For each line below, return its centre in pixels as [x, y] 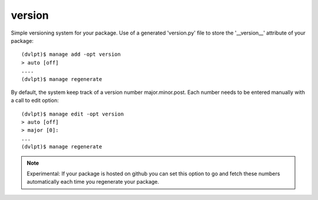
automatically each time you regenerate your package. [93, 182]
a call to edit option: [35, 100]
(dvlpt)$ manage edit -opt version [73, 114]
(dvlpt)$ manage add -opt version [71, 55]
